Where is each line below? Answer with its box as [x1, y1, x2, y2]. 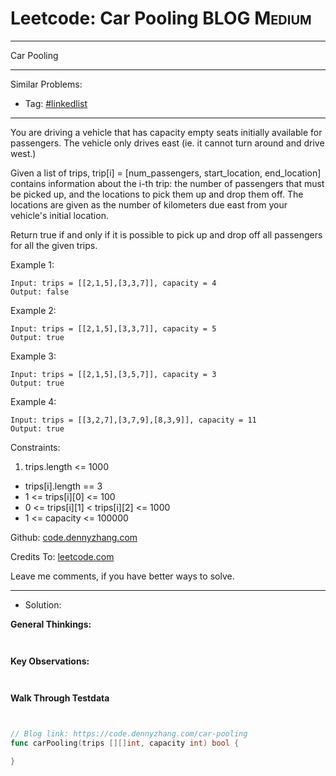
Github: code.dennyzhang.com [10, 531, 138, 543]
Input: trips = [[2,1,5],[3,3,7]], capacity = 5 [10, 323, 217, 334]
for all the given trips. [10, 239, 98, 251]
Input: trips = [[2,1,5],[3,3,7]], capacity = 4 [10, 278, 217, 288]
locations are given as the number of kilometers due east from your [10, 198, 288, 211]
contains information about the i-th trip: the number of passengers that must [10, 177, 325, 189]
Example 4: [10, 395, 57, 407]
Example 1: [10, 258, 55, 271]
